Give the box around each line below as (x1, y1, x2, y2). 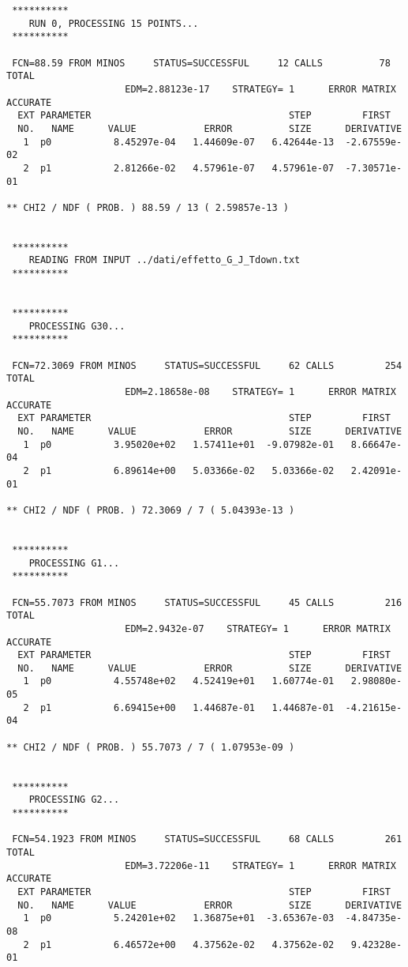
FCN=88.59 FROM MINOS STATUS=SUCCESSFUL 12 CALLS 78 (12, 57, 391, 69)
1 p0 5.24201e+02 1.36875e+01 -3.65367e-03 (23, 912, 335, 924)
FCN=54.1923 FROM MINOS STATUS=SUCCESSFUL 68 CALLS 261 (12, 833, 402, 845)
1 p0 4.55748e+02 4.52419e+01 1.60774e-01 (23, 675, 335, 687)
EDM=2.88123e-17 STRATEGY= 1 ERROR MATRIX (125, 83, 396, 95)
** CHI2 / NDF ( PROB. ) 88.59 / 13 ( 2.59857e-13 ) (6, 201, 289, 213)
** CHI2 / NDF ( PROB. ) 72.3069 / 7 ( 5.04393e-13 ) (6, 504, 295, 516)
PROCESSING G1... (28, 557, 120, 569)
